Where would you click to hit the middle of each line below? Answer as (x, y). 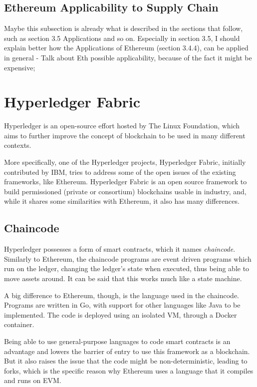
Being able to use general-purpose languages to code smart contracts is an (117, 341)
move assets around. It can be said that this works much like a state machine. (123, 278)
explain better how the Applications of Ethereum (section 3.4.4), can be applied (126, 48)
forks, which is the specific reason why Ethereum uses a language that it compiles (129, 370)
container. (19, 324)
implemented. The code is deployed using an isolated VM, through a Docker (121, 314)
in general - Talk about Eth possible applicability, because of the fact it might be (128, 57)
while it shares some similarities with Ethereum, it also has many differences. (122, 201)
